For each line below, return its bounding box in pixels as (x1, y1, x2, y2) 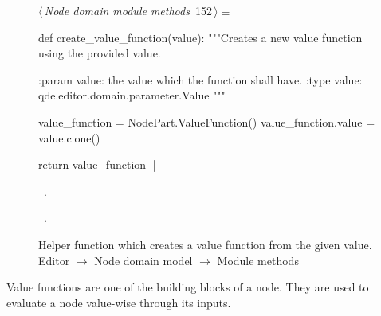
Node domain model (94, 252, 193, 268)
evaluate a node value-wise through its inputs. (6, 294, 231, 310)
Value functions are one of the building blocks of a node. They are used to (6, 279, 369, 295)
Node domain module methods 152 (44, 2, 212, 18)
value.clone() (38, 129, 100, 146)
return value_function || (38, 156, 156, 173)
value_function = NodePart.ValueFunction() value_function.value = (38, 113, 375, 130)
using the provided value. (38, 45, 161, 61)
